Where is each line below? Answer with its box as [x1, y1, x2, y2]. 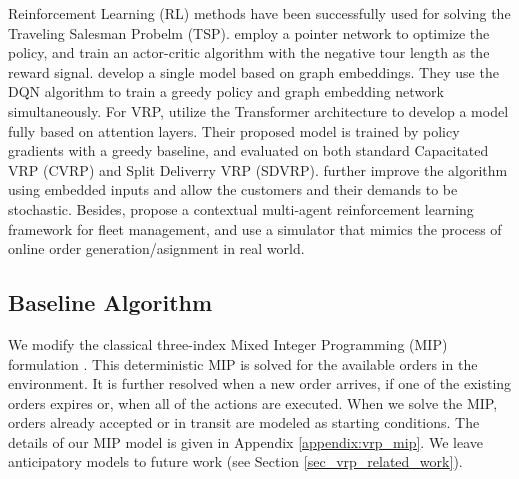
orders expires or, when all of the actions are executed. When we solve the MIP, [8, 392, 498, 413]
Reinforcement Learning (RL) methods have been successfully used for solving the [8, 3, 511, 23]
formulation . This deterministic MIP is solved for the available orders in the [8, 353, 478, 374]
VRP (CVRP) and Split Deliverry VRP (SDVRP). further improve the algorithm [8, 159, 508, 180]
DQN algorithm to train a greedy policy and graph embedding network [8, 81, 444, 102]
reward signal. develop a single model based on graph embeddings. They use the [8, 61, 499, 82]
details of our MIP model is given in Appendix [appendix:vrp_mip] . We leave [8, 431, 483, 452]
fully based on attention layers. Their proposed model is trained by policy [8, 120, 460, 141]
